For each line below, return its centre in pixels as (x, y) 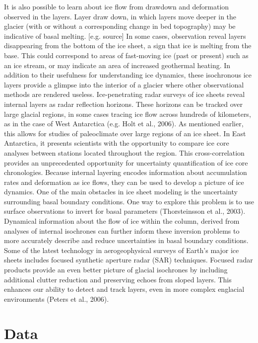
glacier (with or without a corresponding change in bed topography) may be (120, 26)
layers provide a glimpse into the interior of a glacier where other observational (124, 84)
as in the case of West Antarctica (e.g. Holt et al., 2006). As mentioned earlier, (124, 124)
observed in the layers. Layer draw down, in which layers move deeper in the (120, 16)
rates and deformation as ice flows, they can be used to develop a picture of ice (124, 182)
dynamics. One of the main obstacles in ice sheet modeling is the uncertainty (121, 192)
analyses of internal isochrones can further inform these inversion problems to (122, 230)
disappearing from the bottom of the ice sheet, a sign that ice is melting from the (128, 45)
